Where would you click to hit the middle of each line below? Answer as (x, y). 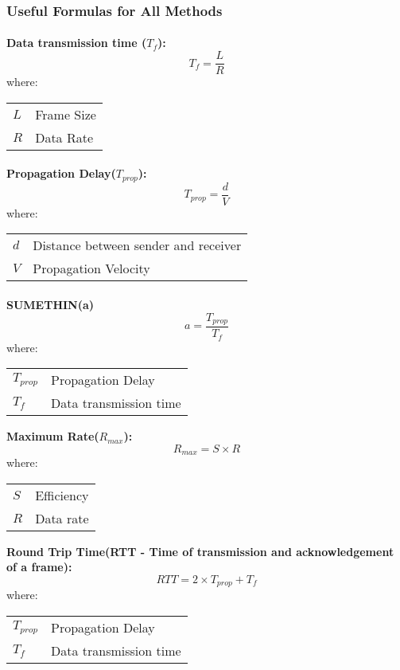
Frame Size (66, 114)
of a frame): (39, 567)
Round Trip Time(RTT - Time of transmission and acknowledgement (200, 551)
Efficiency (62, 495)
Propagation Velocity (91, 268)
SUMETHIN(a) (50, 304)
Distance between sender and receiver (137, 245)
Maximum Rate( (53, 436)
